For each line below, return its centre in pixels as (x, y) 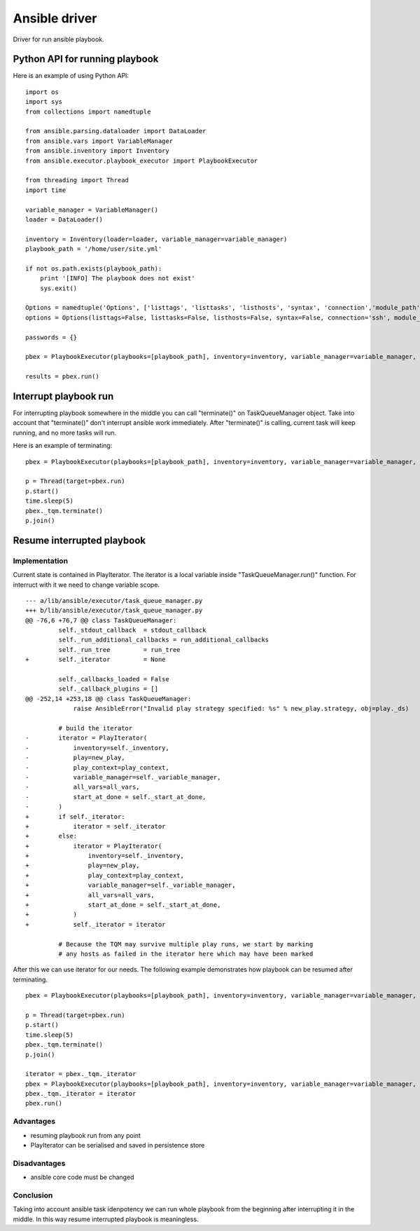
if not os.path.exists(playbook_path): (94, 268)
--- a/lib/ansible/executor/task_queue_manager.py (114, 600)
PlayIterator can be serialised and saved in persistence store (118, 1145)
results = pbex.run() (62, 376)
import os (42, 92)
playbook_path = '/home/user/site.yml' (94, 249)
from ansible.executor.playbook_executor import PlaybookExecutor (142, 161)
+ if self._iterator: (75, 816)
